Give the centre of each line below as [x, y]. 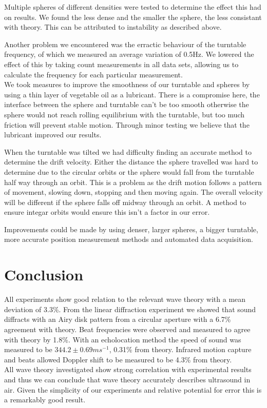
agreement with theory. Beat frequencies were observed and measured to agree [127, 329]
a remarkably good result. [45, 400]
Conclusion [44, 274]
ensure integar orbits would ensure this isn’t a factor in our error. [107, 212]
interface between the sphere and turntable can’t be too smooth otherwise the [127, 104]
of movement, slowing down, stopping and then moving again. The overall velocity [133, 192]
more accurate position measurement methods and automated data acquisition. [129, 239]
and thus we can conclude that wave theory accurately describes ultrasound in [127, 379]
